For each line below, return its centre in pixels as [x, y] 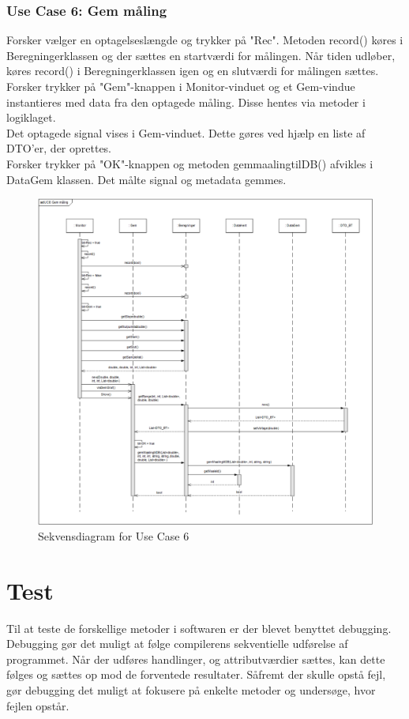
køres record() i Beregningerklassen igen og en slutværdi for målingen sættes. [193, 71]
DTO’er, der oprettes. [59, 148]
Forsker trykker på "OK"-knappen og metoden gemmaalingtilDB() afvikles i [190, 163]
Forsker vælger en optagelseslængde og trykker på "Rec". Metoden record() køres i [205, 40]
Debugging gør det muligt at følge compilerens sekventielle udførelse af [177, 644]
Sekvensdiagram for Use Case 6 [114, 535]
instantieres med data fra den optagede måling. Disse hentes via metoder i [186, 102]
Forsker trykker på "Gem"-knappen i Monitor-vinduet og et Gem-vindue [181, 86]
